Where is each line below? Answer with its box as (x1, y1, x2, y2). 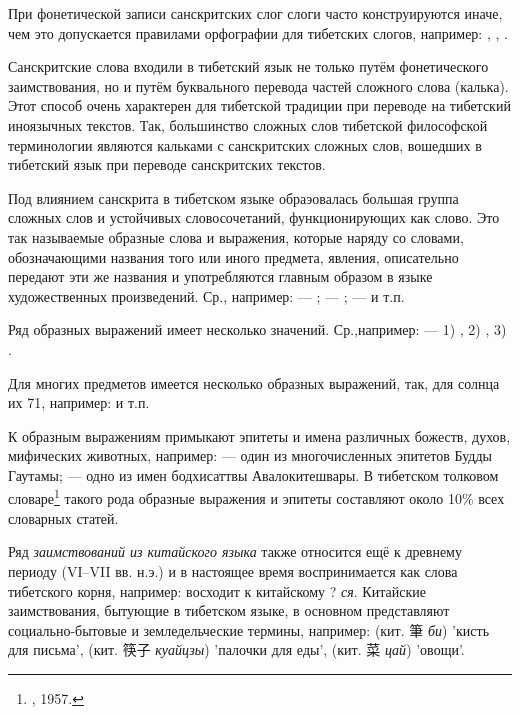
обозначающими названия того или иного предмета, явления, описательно (8, 246, 459, 267)
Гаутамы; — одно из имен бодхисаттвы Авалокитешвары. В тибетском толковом (8, 464, 499, 485)
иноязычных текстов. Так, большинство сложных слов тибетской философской (8, 114, 488, 135)
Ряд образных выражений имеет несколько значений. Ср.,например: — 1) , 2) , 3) (8, 319, 507, 340)
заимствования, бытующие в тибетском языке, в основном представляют (8, 600, 450, 621)
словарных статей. (8, 507, 119, 528)
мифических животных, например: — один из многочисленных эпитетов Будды (8, 445, 492, 466)
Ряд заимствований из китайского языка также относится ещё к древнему (8, 541, 462, 562)
